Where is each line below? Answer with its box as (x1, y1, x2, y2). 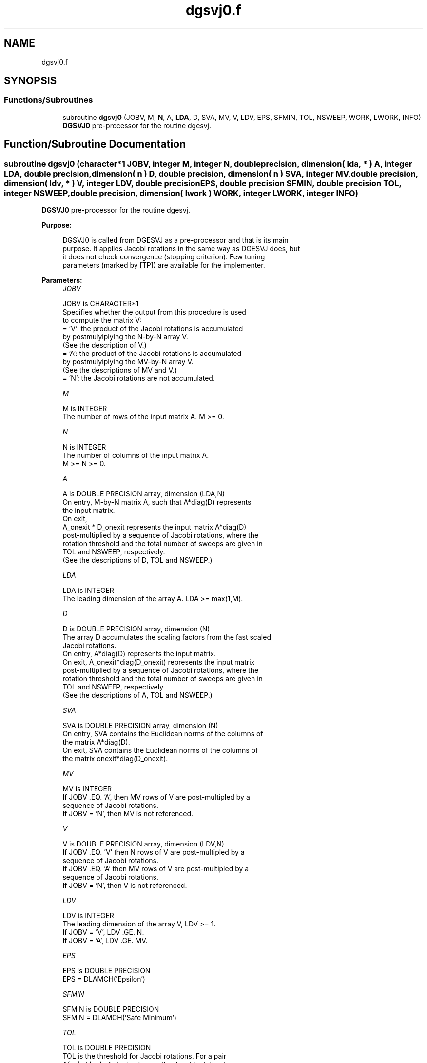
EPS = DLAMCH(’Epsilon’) (62, 975, 145, 984)
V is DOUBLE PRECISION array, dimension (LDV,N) (62, 840, 224, 848)
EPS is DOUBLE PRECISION (62, 966, 151, 975)
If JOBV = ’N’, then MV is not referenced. (62, 809, 194, 818)
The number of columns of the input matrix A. (62, 451, 209, 460)
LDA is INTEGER (62, 586, 114, 595)
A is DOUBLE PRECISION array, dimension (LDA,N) (62, 490, 225, 498)
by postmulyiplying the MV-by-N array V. (62, 357, 194, 366)
